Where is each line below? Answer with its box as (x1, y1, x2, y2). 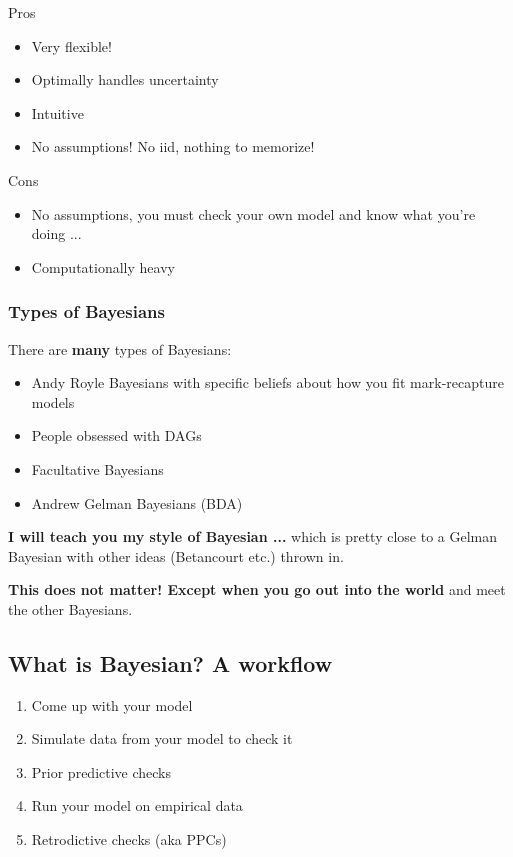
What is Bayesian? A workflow (8, 647, 333, 678)
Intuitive (31, 102, 84, 123)
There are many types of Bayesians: (8, 338, 232, 359)
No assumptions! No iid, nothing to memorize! (31, 136, 315, 157)
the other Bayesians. (8, 598, 133, 619)
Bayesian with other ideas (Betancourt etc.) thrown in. (8, 545, 344, 566)
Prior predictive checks (31, 761, 172, 782)
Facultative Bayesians (31, 458, 164, 479)
